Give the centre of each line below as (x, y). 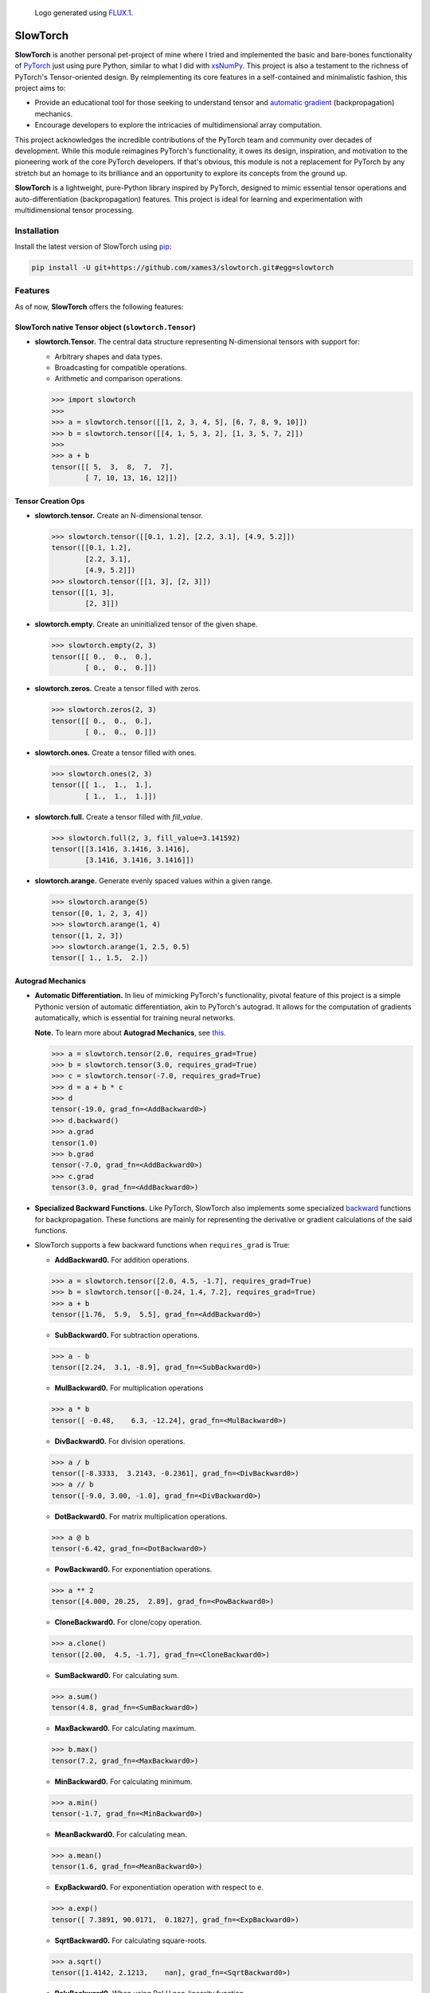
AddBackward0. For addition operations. (122, 1260)
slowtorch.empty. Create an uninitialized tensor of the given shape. (146, 624)
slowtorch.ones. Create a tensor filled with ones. (115, 753)
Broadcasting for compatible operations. (121, 368)
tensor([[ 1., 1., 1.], (102, 785)
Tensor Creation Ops (50, 501)
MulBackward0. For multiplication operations (129, 1388)
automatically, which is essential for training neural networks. (135, 1018)
